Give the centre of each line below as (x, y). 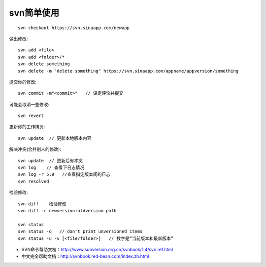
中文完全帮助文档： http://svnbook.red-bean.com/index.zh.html (85, 256)
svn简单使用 (34, 13)
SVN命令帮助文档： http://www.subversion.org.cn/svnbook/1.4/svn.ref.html (97, 249)
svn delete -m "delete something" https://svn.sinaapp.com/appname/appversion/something (128, 71)
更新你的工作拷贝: (27, 127)
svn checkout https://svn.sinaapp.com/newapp (74, 28)
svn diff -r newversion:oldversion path (67, 210)
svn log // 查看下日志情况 (51, 168)
